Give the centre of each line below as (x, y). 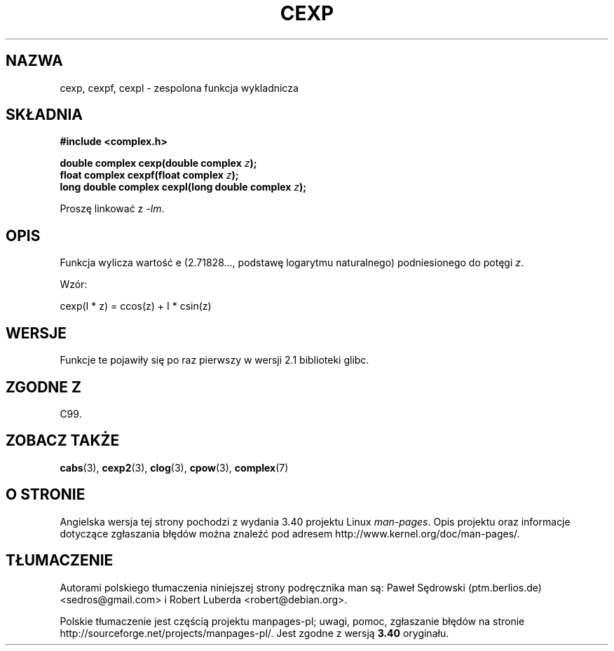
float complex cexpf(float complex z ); (149, 175)
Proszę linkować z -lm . (112, 209)
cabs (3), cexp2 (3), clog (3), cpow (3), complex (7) (174, 467)
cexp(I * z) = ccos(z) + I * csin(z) (136, 306)
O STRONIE (46, 495)
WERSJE (36, 333)
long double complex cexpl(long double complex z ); (183, 187)
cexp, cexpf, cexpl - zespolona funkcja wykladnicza (179, 88)
